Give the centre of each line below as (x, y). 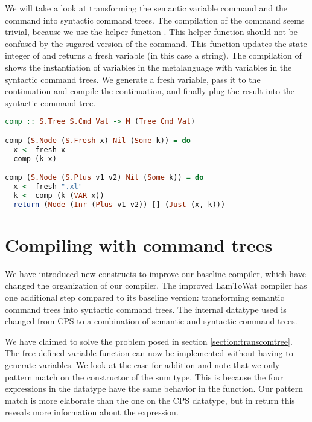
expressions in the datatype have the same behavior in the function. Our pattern (154, 388)
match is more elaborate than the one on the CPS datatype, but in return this (150, 400)
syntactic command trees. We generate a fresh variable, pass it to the (133, 79)
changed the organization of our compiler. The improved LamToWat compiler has (156, 285)
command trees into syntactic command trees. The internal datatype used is (146, 309)
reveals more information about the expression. (92, 412)
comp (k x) (35, 158)
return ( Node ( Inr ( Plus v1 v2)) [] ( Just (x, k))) (119, 204)
